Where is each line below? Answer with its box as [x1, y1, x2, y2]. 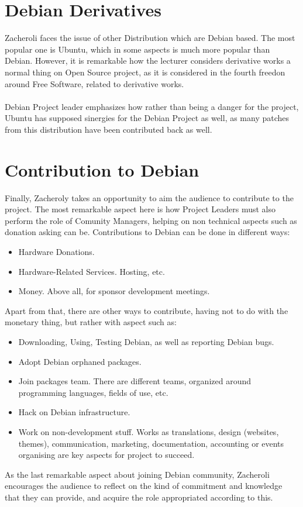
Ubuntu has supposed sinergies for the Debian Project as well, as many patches [5, 112, 290, 124]
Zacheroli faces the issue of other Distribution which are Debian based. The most [5, 32, 295, 44]
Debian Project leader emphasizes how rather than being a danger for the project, [5, 100, 299, 112]
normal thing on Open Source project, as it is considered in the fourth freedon [5, 65, 285, 78]
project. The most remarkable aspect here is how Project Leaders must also [5, 203, 276, 215]
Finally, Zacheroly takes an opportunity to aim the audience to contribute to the [5, 191, 294, 204]
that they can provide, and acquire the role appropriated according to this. [5, 491, 273, 503]
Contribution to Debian [5, 157, 199, 181]
